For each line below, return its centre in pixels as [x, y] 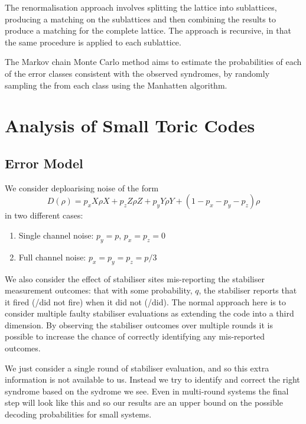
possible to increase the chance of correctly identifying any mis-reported [135, 336]
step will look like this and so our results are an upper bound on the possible [144, 402]
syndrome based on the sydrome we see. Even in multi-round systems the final [147, 391]
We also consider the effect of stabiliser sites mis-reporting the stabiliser [135, 278]
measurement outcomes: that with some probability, [99, 290]
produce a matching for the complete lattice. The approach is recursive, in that [148, 30]
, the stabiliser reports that [248, 290]
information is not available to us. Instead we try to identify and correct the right [152, 379]
